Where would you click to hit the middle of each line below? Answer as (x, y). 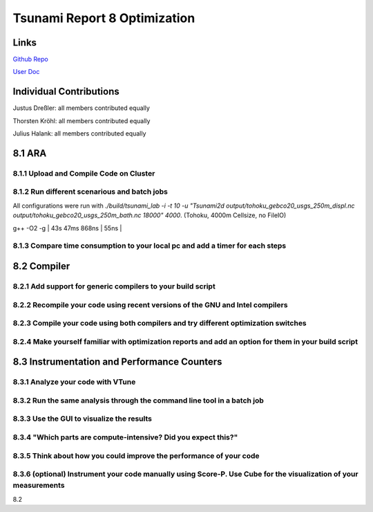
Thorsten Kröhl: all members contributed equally (82, 120)
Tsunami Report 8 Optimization (104, 18)
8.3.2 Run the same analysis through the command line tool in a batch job (138, 400)
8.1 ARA (30, 153)
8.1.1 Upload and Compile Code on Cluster (84, 173)
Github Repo (30, 60)
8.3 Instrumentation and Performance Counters (117, 362)
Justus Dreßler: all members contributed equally (81, 108)
